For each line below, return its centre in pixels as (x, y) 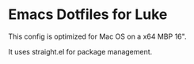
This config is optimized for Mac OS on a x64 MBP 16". (97, 36)
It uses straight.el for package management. (80, 51)
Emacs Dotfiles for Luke (88, 15)
